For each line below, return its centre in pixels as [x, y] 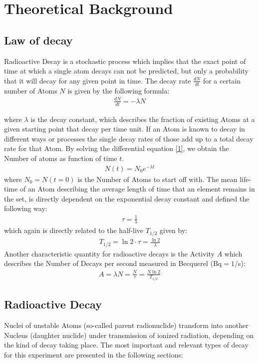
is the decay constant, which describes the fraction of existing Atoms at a [143, 119]
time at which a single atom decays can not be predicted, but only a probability [126, 71]
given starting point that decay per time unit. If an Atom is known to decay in [125, 129]
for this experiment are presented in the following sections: [94, 355]
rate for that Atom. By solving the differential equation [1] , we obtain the [117, 148]
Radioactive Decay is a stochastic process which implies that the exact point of [125, 61]
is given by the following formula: [119, 90]
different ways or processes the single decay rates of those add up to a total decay [129, 138]
